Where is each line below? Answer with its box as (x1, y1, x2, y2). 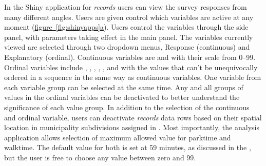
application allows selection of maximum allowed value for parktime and (4, 132, 231, 142)
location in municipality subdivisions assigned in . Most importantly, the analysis (4, 122, 259, 133)
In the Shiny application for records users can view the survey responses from (4, 2, 247, 12)
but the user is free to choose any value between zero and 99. (4, 152, 196, 162)
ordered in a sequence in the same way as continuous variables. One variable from (4, 72, 261, 82)
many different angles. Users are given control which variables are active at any (4, 11, 254, 22)
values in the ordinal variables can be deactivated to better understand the (4, 92, 240, 102)
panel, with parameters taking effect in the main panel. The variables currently (4, 31, 253, 42)
